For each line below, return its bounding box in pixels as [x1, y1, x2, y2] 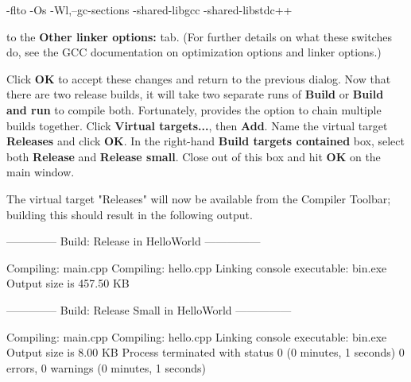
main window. [6, 164, 75, 180]
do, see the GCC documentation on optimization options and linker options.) [6, 44, 382, 60]
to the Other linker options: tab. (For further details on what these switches [6, 28, 392, 44]
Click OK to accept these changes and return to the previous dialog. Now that [6, 70, 391, 87]
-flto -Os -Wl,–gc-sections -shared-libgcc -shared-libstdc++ [6, 2, 293, 17]
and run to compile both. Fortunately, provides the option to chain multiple [6, 101, 382, 118]
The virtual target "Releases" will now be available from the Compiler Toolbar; [6, 190, 391, 206]
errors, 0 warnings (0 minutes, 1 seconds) [6, 359, 206, 376]
